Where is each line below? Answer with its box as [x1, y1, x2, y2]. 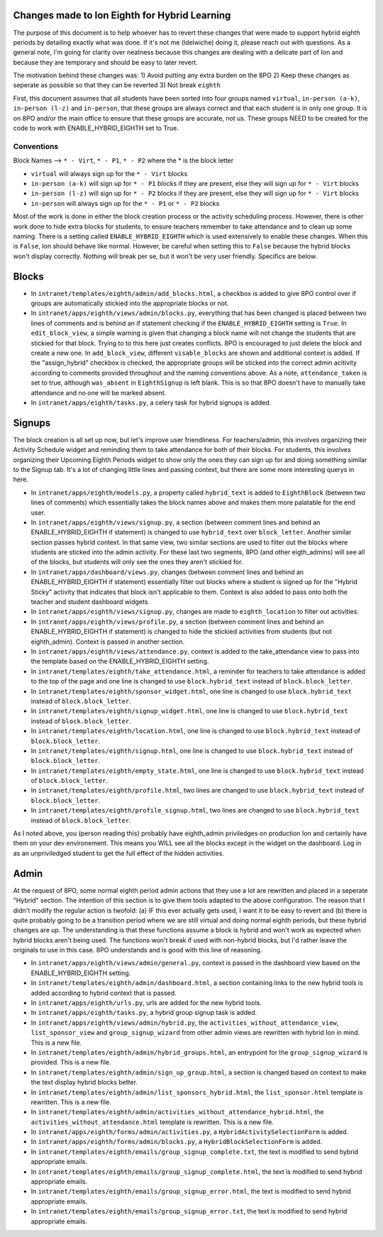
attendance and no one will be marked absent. [30, 388, 167, 397]
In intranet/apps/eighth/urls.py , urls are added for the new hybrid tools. [30, 999, 262, 1007]
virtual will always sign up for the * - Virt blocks [30, 169, 188, 177]
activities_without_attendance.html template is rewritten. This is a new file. [30, 1118, 274, 1126]
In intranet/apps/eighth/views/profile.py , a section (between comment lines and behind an [30, 617, 324, 626]
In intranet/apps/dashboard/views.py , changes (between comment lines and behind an [30, 568, 304, 576]
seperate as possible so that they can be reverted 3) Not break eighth [13, 81, 221, 89]
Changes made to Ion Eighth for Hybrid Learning [13, 9, 231, 21]
